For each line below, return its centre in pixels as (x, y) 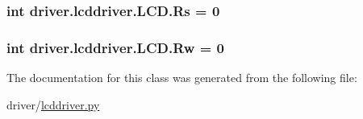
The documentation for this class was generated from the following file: (182, 78)
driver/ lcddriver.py (53, 104)
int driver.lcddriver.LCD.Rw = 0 (115, 47)
